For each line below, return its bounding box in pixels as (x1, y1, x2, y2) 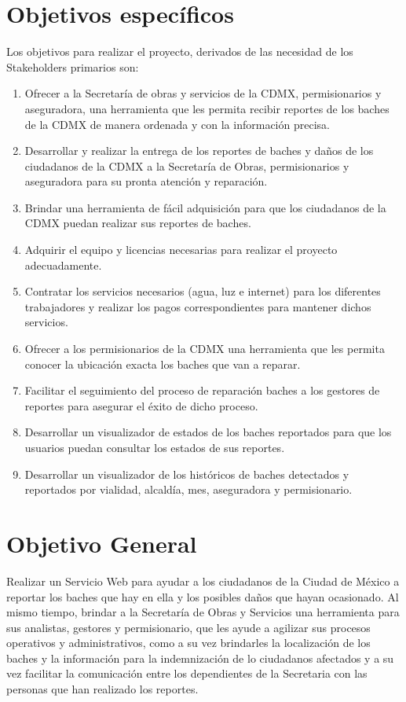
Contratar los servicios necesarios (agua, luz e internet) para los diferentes (24, 283, 381, 300)
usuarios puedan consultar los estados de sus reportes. (24, 439, 285, 455)
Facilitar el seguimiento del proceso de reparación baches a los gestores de (24, 382, 380, 399)
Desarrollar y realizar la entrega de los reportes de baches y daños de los (24, 142, 374, 159)
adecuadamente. (24, 256, 102, 273)
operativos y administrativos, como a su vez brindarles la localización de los (6, 634, 371, 651)
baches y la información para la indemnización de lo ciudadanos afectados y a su (6, 649, 394, 666)
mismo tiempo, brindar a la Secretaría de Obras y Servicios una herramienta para (6, 604, 400, 620)
